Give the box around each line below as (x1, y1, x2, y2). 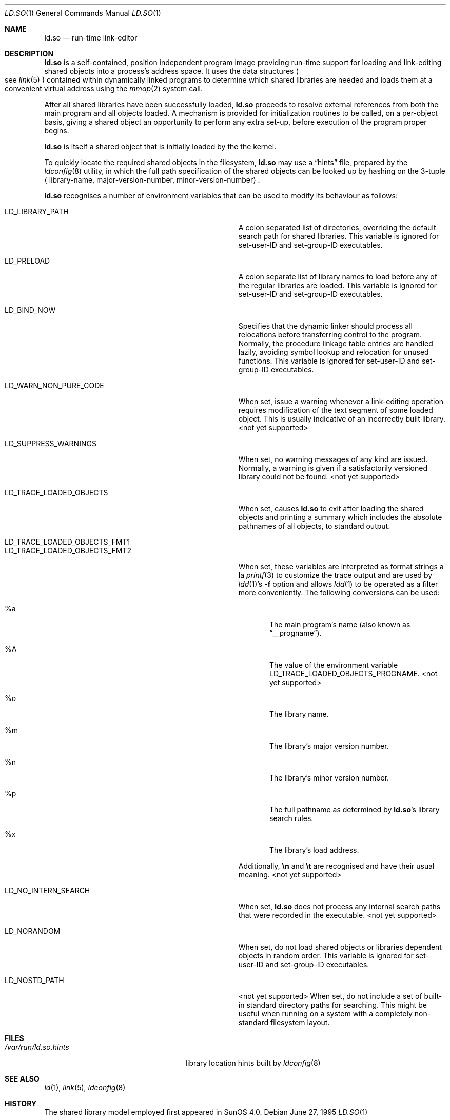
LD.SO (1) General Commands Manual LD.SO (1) (5, 9, 161, 17)
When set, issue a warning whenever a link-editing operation (238, 397, 444, 406)
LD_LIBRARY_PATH (5, 207, 69, 216)
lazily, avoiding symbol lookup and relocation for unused (238, 348, 429, 356)
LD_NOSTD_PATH (5, 976, 64, 985)
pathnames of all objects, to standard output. (238, 522, 390, 530)
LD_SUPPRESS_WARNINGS (5, 439, 96, 448)
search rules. (269, 814, 314, 823)
